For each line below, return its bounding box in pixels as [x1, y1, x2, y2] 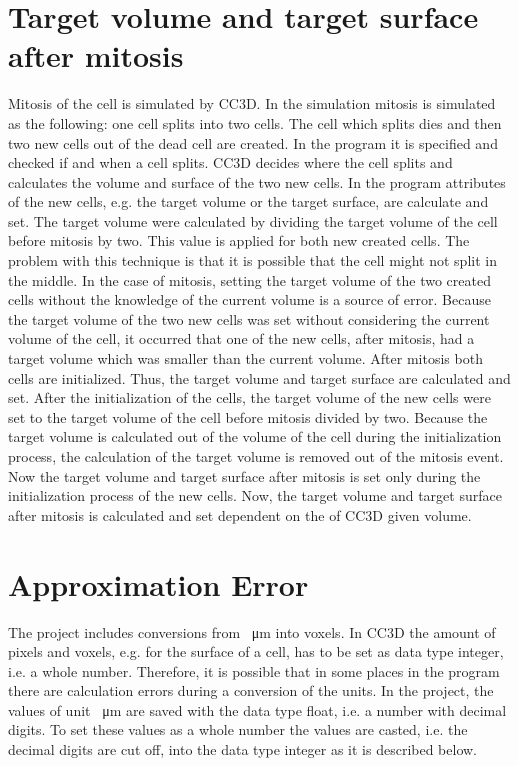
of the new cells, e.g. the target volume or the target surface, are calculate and [8, 191, 489, 212]
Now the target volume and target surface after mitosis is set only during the [8, 465, 481, 486]
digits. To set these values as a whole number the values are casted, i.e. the [8, 719, 468, 740]
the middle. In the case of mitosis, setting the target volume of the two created [8, 269, 491, 290]
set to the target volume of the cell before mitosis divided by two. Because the [8, 406, 488, 427]
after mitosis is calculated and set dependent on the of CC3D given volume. [8, 504, 472, 525]
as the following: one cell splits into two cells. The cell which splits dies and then [8, 112, 502, 133]
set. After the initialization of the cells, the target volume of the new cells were [8, 387, 491, 408]
